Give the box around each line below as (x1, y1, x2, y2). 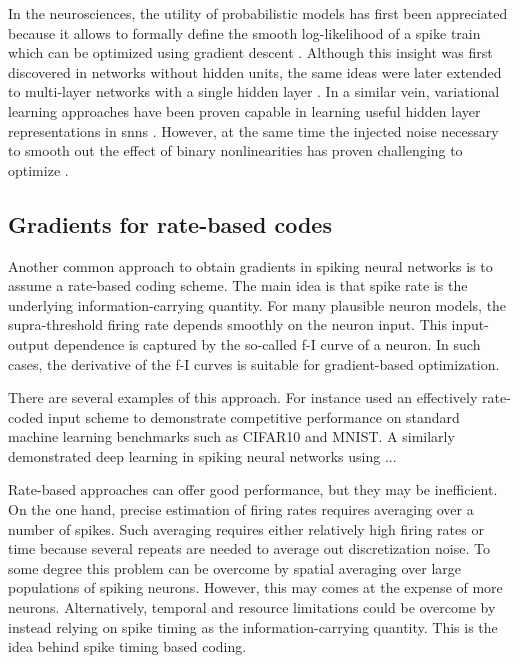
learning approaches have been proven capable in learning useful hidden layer (8, 100, 481, 121)
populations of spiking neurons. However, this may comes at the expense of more (8, 577, 503, 598)
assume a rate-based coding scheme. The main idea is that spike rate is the (8, 275, 468, 296)
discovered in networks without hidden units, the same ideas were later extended (8, 61, 502, 82)
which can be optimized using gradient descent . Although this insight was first (8, 42, 493, 63)
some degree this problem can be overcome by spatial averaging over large (8, 557, 462, 578)
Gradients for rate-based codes (8, 208, 332, 239)
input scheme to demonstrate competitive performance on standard (48, 406, 460, 427)
